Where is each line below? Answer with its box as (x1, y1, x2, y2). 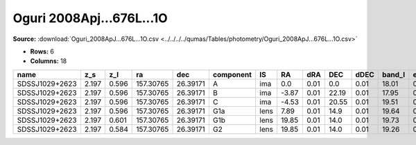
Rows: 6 (30, 47, 55, 56)
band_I (381, 69, 406, 79)
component (212, 69, 252, 79)
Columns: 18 (30, 57, 67, 65)
